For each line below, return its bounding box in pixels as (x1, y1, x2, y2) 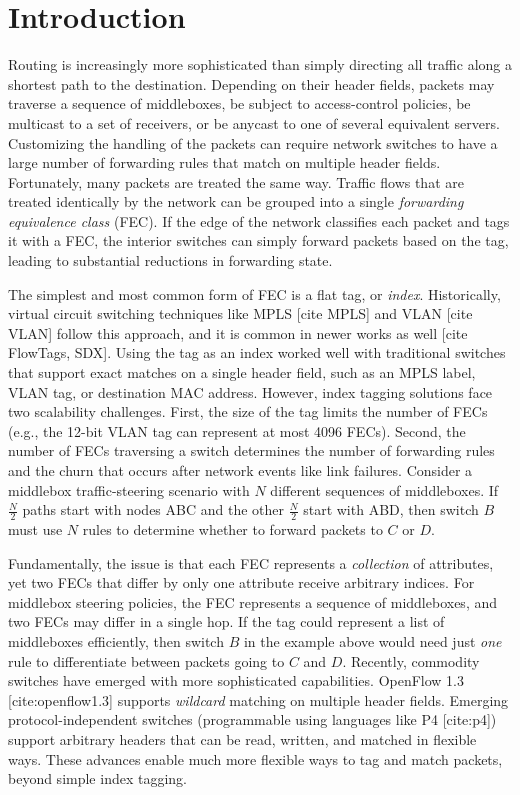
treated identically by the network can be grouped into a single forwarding (8, 191, 464, 212)
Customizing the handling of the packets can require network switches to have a (8, 132, 498, 153)
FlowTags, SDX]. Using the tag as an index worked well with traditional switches (8, 342, 506, 363)
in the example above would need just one (243, 630, 502, 651)
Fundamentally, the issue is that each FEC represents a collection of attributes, (8, 552, 494, 573)
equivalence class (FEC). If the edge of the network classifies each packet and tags (8, 210, 510, 231)
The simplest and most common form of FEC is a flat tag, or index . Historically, (8, 283, 501, 304)
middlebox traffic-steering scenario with (8, 479, 250, 500)
